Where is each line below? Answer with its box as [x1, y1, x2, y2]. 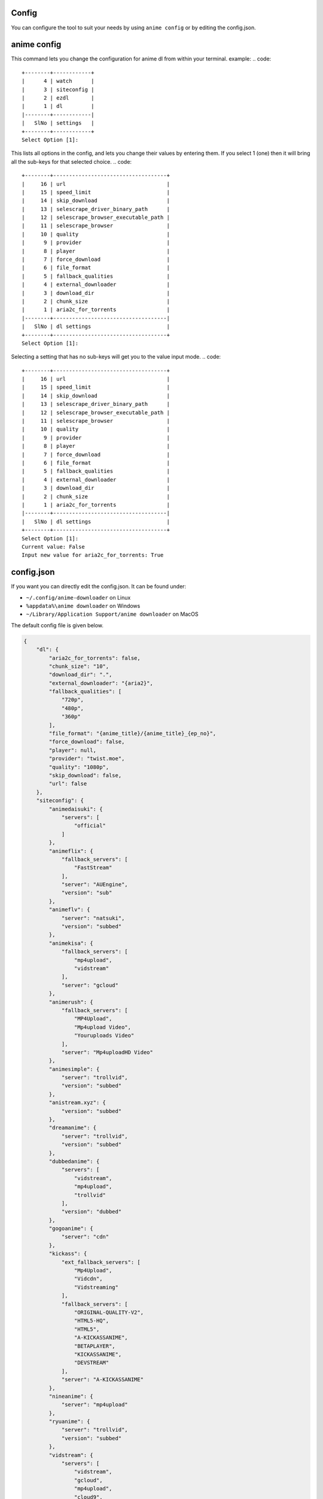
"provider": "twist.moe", [48, 755, 125, 762]
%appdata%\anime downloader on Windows [26, 602, 141, 609]
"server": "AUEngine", [61, 881, 128, 888]
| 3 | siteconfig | [22, 86, 95, 93]
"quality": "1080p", [48, 763, 109, 770]
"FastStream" [74, 864, 112, 871]
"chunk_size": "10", [48, 663, 109, 670]
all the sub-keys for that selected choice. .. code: [11, 158, 132, 165]
